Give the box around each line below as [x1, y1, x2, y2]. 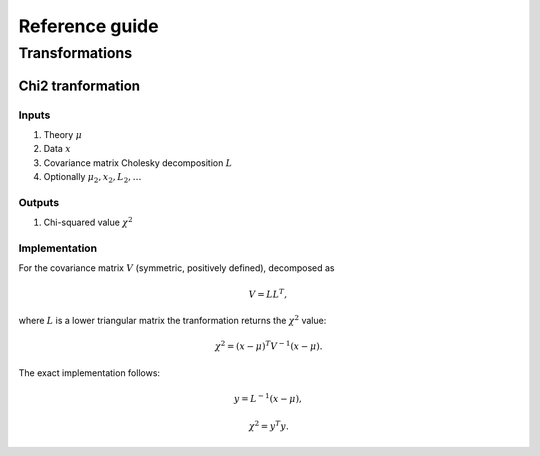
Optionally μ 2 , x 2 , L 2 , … [43, 171, 142, 185]
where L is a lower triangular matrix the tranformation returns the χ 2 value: [18, 313, 327, 326]
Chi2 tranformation [18, 77, 140, 94]
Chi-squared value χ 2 [43, 215, 133, 229]
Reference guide [18, 15, 159, 37]
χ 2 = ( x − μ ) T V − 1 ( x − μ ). [215, 339, 323, 352]
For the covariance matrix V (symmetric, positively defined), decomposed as [18, 262, 335, 274]
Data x [43, 143, 72, 155]
